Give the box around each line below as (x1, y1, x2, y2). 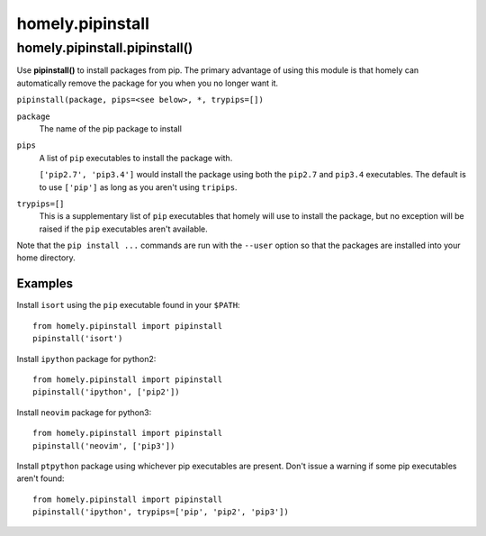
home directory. (16, 252, 76, 263)
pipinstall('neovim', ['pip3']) (32, 441, 175, 450)
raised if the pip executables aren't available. (39, 223, 209, 234)
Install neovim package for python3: (16, 406, 152, 418)
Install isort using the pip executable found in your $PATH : (16, 300, 240, 311)
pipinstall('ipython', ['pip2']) (32, 387, 180, 397)
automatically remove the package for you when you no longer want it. (16, 77, 279, 88)
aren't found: (16, 473, 65, 484)
